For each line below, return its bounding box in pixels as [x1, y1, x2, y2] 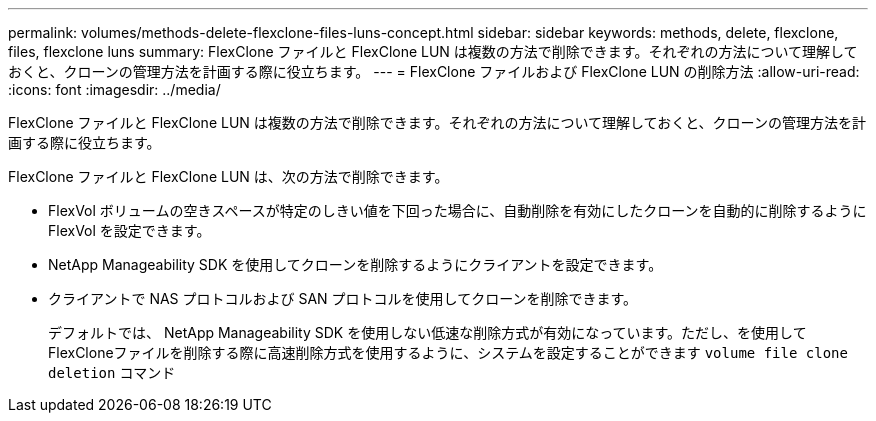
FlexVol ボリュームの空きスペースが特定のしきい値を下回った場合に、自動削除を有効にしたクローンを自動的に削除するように [48, 202, 867, 219]
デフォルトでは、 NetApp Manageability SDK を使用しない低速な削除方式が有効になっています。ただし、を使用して [48, 324, 807, 341]
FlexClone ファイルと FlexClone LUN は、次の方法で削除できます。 [8, 168, 449, 185]
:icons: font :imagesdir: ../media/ [8, 81, 221, 98]
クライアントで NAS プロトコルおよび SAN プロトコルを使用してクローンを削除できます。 [48, 290, 638, 307]
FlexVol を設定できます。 [48, 222, 211, 239]
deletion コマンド [48, 364, 176, 381]
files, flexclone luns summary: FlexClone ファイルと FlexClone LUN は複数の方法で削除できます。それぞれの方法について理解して [8, 43, 858, 60]
